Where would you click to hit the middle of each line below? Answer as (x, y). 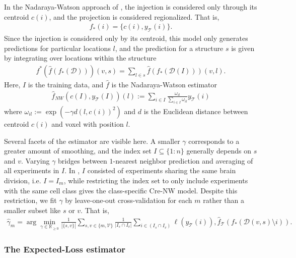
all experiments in (32, 170)
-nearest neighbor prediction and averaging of (183, 160)
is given (243, 48)
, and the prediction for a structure (169, 48)
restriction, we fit (30, 200)
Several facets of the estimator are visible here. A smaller (92, 141)
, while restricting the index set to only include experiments (156, 180)
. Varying (35, 160)
